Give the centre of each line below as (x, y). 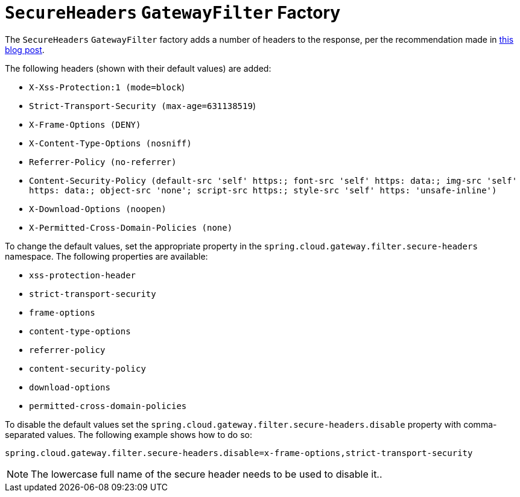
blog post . (25, 49)
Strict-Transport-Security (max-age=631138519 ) (142, 105)
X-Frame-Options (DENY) (85, 124)
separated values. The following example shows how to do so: (128, 434)
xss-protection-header (83, 275)
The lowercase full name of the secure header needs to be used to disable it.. (207, 474)
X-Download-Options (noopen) (98, 209)
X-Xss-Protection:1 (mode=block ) (107, 87)
